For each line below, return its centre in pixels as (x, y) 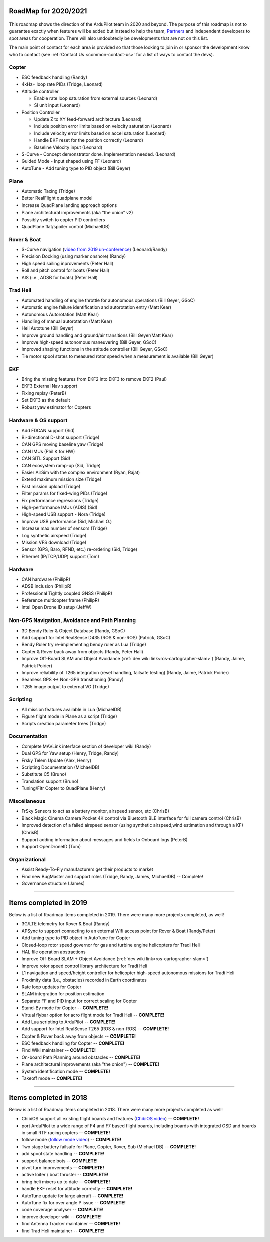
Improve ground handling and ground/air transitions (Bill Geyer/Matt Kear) (97, 335)
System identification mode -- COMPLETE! (66, 1071)
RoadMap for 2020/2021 (48, 11)
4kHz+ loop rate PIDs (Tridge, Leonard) (62, 84)
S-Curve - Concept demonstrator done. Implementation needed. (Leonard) (99, 154)
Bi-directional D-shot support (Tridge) (61, 437)
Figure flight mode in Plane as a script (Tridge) (69, 716)
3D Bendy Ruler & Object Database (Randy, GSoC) (73, 630)
